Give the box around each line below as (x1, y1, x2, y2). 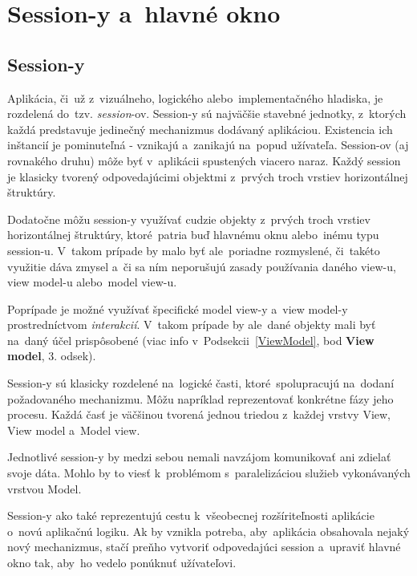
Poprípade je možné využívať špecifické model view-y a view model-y (7, 300, 348, 317)
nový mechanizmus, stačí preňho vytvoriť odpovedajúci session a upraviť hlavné (7, 538, 401, 555)
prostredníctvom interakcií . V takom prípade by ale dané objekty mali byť (7, 316, 376, 333)
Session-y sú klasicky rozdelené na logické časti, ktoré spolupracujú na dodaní (7, 375, 395, 391)
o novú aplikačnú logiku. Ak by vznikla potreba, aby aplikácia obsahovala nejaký (7, 522, 410, 539)
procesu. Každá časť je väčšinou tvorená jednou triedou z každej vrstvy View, (7, 406, 391, 423)
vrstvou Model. (7, 480, 82, 497)
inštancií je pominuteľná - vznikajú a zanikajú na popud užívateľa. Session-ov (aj (7, 136, 409, 153)
